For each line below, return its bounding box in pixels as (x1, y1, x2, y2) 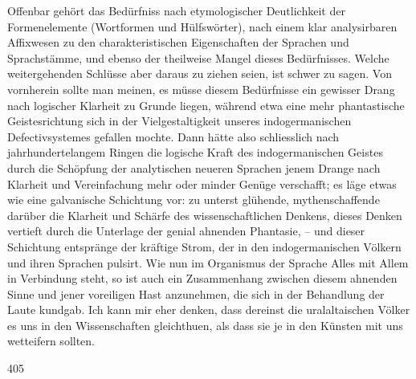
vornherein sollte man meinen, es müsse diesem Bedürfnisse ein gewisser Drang (7, 80, 395, 97)
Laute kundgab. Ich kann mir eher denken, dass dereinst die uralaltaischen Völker (7, 301, 410, 318)
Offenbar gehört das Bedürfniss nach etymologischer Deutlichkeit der (7, 2, 345, 18)
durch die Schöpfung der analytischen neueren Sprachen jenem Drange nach (7, 159, 381, 176)
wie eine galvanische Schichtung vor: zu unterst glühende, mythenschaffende (7, 191, 380, 208)
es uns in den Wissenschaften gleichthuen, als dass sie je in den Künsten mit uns (7, 316, 403, 333)
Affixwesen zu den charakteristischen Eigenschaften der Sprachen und (7, 34, 349, 51)
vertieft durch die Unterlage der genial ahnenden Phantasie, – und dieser (7, 222, 365, 239)
